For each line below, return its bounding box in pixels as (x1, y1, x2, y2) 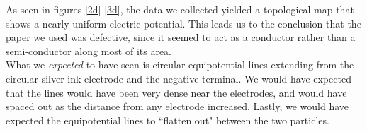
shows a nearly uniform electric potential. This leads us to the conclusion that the (6, 16, 361, 30)
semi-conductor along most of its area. (6, 43, 172, 58)
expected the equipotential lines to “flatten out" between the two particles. (6, 112, 329, 127)
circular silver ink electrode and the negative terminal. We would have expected (6, 71, 351, 85)
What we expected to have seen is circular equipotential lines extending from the (6, 57, 354, 72)
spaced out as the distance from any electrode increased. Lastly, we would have (6, 99, 349, 114)
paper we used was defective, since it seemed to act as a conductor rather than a (6, 30, 356, 44)
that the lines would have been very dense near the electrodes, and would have (6, 85, 347, 100)
